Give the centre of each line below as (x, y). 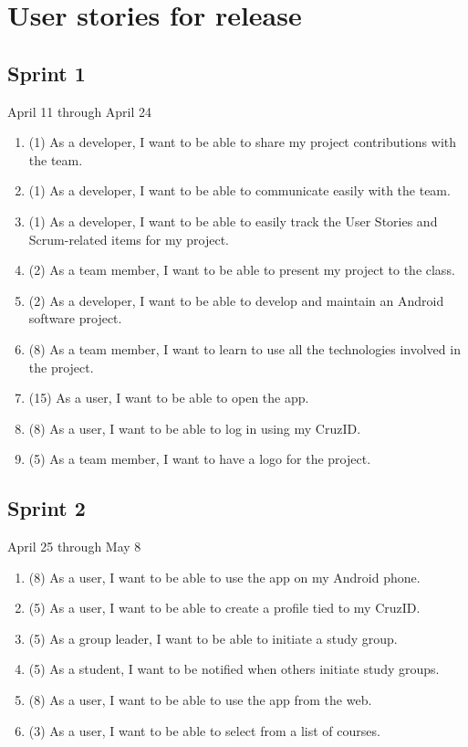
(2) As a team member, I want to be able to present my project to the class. (242, 270)
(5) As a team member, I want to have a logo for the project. (200, 459)
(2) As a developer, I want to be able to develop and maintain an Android (236, 300)
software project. (75, 318)
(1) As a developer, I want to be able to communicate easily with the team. (239, 190)
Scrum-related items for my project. (129, 239)
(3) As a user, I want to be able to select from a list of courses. (204, 730)
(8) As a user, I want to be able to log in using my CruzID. (195, 428)
